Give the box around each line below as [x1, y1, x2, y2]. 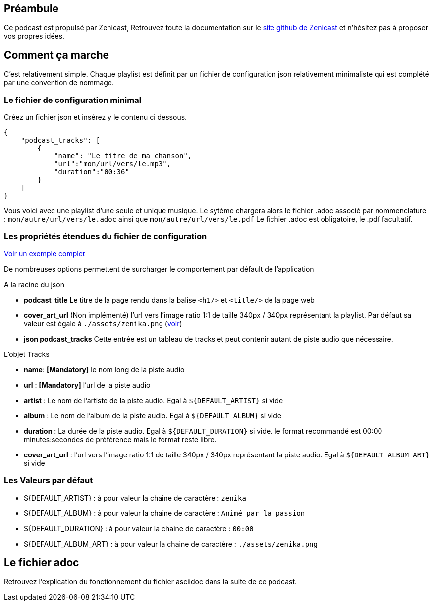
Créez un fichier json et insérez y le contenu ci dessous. [4, 113, 187, 122]
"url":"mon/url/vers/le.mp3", [54, 160, 171, 168]
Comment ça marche [4, 49, 109, 61]
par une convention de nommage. [4, 78, 114, 87]
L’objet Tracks [4, 350, 50, 358]
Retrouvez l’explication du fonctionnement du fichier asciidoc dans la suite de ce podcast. [4, 577, 297, 586]
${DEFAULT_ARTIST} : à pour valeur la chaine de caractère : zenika [24, 493, 246, 502]
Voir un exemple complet [4, 249, 85, 258]
